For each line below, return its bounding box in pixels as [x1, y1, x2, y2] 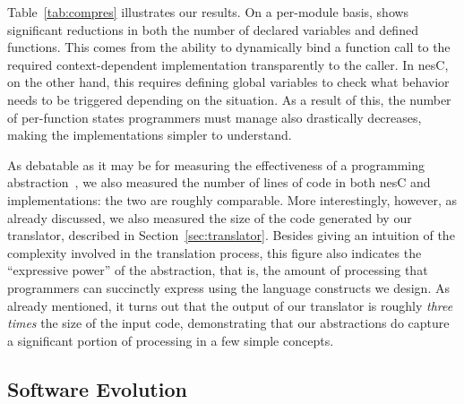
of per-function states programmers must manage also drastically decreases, [7, 107, 422, 126]
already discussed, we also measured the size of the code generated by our [7, 208, 412, 227]
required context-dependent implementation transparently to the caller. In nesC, [7, 55, 449, 73]
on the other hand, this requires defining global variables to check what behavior [7, 73, 450, 91]
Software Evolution [7, 374, 187, 402]
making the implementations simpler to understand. [7, 125, 292, 144]
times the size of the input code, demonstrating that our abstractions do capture [7, 314, 450, 332]
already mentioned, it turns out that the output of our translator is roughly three [7, 296, 453, 314]
